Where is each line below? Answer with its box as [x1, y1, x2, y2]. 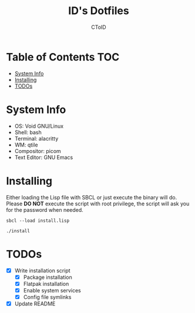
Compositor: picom [14, 147, 62, 154]
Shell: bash [14, 128, 42, 136]
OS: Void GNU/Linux [14, 122, 63, 129]
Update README [14, 300, 56, 307]
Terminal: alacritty [14, 135, 59, 142]
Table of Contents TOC [6, 50, 120, 64]
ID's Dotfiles [68, 4, 129, 18]
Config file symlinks [23, 293, 72, 301]
